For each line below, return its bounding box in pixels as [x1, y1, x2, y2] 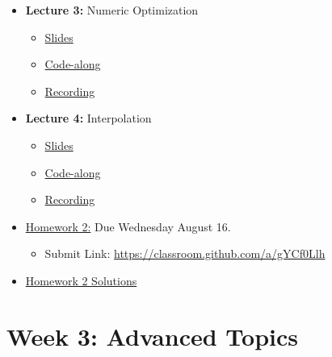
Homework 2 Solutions [25, 272, 137, 289]
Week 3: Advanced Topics [6, 319, 299, 352]
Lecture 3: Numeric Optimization [25, 2, 199, 18]
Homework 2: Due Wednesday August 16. [25, 218, 231, 235]
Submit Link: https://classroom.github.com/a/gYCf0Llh [44, 245, 326, 262]
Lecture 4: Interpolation [25, 110, 152, 127]
